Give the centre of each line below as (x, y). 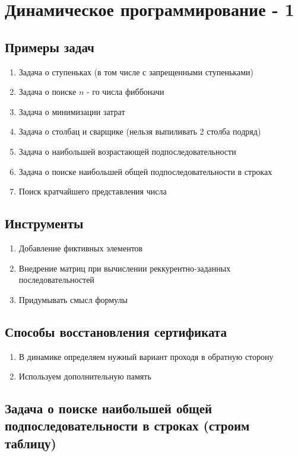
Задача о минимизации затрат (72, 111)
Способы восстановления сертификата (116, 331)
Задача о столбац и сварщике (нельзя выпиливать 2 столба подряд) (140, 131)
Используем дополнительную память (85, 376)
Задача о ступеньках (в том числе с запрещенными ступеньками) (136, 71)
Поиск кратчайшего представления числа (93, 191)
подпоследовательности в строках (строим (127, 425)
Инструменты (44, 223)
